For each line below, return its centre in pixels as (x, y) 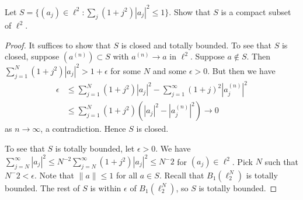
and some (170, 70)
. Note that (55, 175)
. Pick (243, 161)
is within (106, 187)
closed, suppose (32, 56)
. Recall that (182, 175)
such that (281, 161)
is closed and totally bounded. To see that (196, 45)
